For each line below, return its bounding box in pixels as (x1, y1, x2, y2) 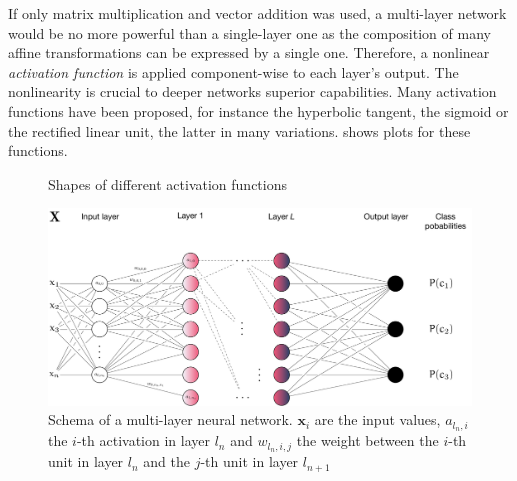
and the (143, 451, 190, 472)
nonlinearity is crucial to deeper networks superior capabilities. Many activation (8, 81, 497, 102)
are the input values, (314, 409, 441, 430)
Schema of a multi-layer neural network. (48, 409, 293, 430)
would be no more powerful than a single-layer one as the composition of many (8, 22, 491, 43)
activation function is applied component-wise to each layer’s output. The (8, 61, 459, 82)
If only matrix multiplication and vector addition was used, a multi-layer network (8, 3, 507, 23)
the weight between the (296, 430, 439, 451)
